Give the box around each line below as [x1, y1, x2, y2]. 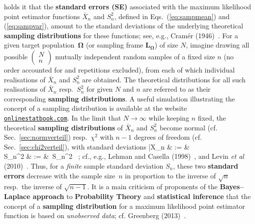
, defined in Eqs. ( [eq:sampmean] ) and [114, 11, 230, 21]
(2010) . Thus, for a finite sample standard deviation [4, 160, 164, 171]
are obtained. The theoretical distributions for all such [82, 74, 246, 84]
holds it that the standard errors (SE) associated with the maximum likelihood [4, 1, 252, 11]
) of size [154, 40, 178, 50]
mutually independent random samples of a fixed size [55, 51, 215, 61]
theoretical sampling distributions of [4, 122, 123, 132]
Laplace [4, 191, 30, 201]
